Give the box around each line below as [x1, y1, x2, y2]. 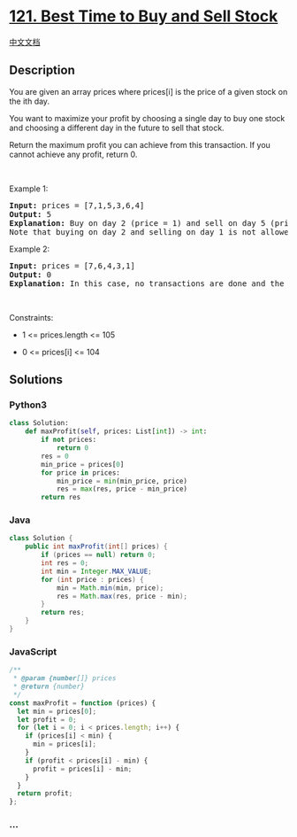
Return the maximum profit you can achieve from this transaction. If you [9, 139, 271, 150]
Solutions [9, 372, 64, 387]
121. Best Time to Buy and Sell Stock [9, 6, 278, 27]
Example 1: [9, 183, 49, 194]
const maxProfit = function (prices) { [9, 698, 156, 708]
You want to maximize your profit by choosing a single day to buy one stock [9, 112, 286, 123]
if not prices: [41, 436, 97, 445]
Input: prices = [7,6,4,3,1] [9, 260, 135, 271]
